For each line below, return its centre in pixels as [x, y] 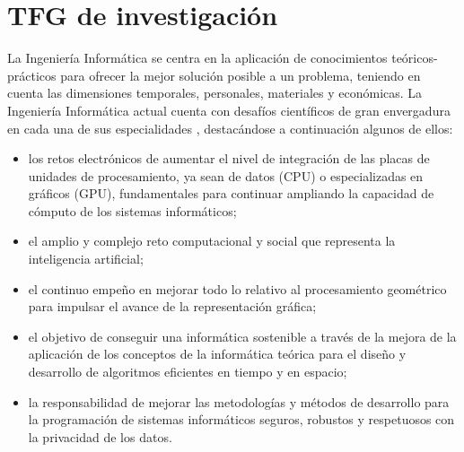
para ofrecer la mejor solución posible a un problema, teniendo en [241, 75]
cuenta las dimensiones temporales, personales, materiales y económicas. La [215, 93]
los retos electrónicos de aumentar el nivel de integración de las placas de [229, 158]
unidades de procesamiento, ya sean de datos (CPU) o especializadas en [226, 175]
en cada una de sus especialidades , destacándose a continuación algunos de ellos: [230, 128]
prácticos [32, 75]
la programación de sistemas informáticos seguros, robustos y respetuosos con [241, 419]
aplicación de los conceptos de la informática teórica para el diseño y [217, 354]
